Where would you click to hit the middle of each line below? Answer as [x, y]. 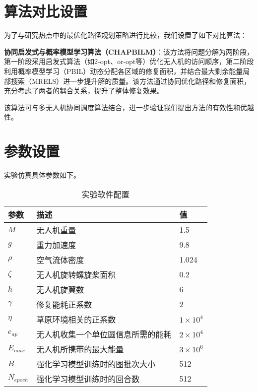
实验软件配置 [105, 194]
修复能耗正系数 [64, 304]
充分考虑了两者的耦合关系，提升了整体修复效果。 [84, 91]
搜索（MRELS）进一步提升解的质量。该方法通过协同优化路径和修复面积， [131, 81]
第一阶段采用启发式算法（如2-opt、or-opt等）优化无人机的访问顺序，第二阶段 [129, 61]
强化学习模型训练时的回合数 [88, 379]
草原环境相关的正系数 [76, 319]
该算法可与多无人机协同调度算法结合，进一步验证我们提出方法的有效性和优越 [129, 107]
